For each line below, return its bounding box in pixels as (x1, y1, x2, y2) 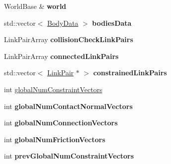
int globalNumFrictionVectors (4, 134, 106, 144)
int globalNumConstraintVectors (4, 84, 103, 94)
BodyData (47, 17, 78, 28)
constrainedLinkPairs (93, 67, 167, 78)
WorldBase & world (4, 1, 66, 11)
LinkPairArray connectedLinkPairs (4, 51, 119, 61)
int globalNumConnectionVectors (4, 117, 118, 128)
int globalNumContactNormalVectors (4, 101, 133, 111)
